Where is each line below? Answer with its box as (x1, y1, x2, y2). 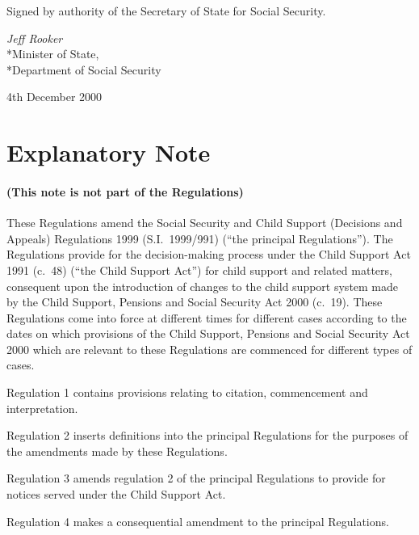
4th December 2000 (6, 88, 103, 105)
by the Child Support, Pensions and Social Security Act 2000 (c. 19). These (6, 293, 383, 310)
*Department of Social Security (6, 61, 161, 78)
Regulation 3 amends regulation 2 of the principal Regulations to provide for (6, 470, 386, 487)
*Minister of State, (6, 45, 99, 62)
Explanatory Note (6, 136, 211, 169)
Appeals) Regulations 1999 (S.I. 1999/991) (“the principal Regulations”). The (6, 230, 393, 246)
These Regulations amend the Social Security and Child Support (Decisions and (6, 214, 403, 231)
